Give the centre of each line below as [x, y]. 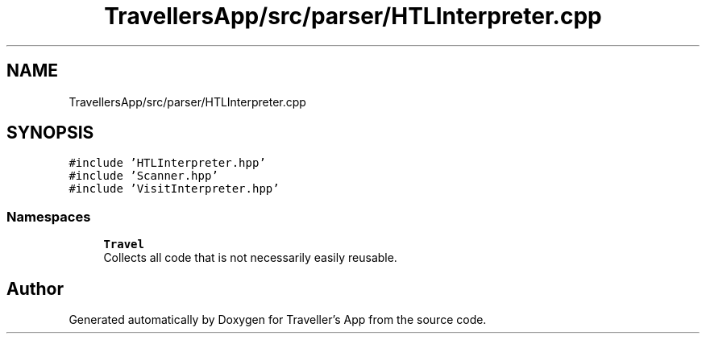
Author [35, 288]
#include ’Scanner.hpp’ [143, 176]
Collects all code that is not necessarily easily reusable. [250, 258]
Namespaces [49, 216]
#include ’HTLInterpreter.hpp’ [167, 163]
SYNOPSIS [50, 133]
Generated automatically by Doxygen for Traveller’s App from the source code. [278, 320]
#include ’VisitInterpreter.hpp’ [174, 189]
